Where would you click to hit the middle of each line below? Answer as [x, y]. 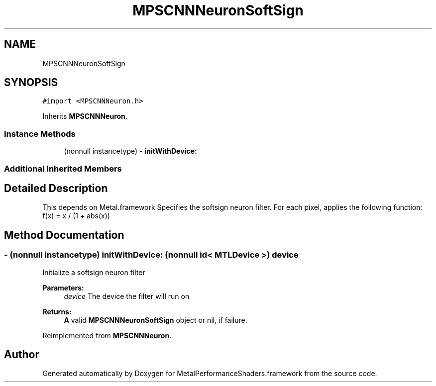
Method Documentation [64, 235]
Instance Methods [40, 134]
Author [22, 355]
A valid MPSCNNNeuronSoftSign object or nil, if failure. [156, 320]
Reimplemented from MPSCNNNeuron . [107, 335]
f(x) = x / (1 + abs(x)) [76, 216]
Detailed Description [56, 188]
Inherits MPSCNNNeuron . [85, 116]
